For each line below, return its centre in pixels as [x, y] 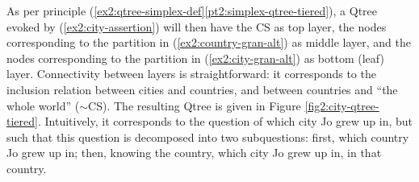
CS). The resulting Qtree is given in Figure [195, 105]
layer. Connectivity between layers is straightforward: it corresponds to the [191, 74]
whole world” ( [43, 105]
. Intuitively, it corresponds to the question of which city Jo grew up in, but [225, 121]
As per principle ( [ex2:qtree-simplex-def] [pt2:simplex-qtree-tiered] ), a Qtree [192, 10]
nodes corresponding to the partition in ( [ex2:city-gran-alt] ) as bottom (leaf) [195, 58]
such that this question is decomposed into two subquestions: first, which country [208, 136]
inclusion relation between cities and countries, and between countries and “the [202, 89]
